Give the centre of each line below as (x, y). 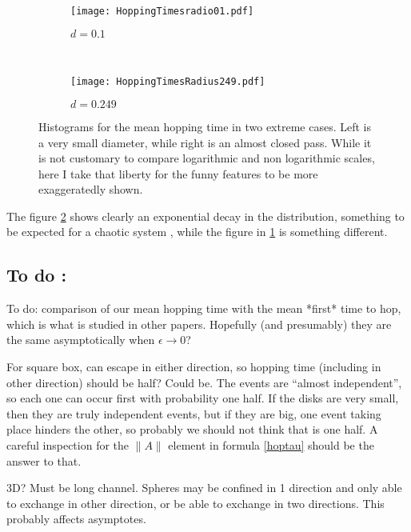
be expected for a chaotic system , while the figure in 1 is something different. (197, 232)
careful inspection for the (68, 445)
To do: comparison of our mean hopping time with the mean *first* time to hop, (204, 308)
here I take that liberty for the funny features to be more (178, 173)
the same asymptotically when (81, 340)
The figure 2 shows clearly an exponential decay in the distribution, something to (205, 216)
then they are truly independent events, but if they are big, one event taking (194, 413)
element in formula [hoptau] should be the (271, 445)
